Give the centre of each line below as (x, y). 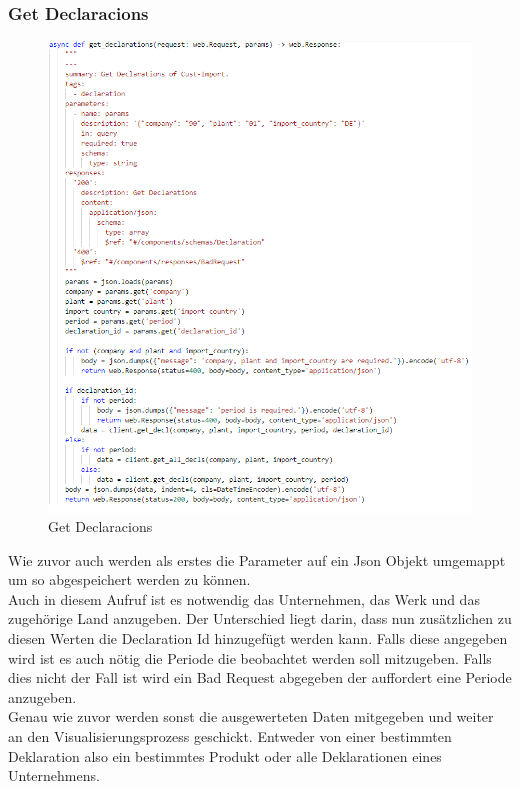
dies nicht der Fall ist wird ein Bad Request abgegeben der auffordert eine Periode (260, 677)
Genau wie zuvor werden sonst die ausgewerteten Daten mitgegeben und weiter (251, 716)
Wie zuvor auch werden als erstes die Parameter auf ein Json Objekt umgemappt (257, 559)
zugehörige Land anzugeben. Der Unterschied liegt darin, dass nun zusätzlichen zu (260, 618)
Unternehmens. (54, 775)
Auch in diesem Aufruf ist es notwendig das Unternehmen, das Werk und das (244, 598)
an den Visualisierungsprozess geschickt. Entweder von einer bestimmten (230, 736)
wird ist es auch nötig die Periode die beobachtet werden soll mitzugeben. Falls (250, 657)
